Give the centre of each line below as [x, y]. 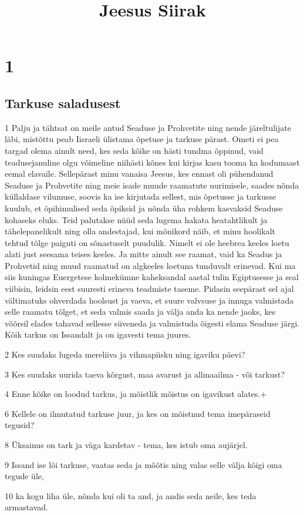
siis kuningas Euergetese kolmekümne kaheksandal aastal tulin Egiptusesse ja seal [152, 277]
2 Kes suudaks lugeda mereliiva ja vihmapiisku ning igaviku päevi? [125, 354]
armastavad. [27, 507]
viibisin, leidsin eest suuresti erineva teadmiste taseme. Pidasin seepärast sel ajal [149, 289]
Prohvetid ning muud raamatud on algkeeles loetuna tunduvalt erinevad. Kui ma [150, 265]
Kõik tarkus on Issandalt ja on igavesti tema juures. [98, 334]
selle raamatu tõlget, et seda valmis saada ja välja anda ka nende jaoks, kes [140, 312]
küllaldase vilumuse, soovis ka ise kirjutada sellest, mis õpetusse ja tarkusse [141, 196]
